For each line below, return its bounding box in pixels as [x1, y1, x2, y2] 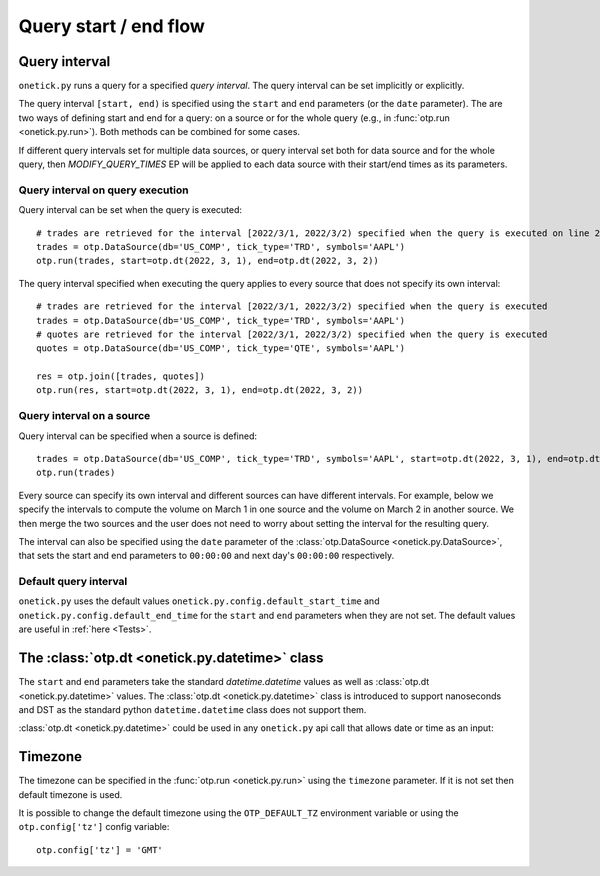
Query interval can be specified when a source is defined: [18, 430, 257, 442]
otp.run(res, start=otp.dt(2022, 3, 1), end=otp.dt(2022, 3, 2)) [36, 385, 364, 396]
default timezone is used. [18, 788, 123, 800]
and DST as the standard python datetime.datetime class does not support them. [18, 703, 367, 715]
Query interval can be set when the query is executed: [18, 204, 243, 216]
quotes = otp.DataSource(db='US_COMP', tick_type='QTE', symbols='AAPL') [36, 343, 406, 354]
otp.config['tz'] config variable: [18, 821, 170, 833]
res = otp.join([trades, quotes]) [36, 371, 205, 382]
